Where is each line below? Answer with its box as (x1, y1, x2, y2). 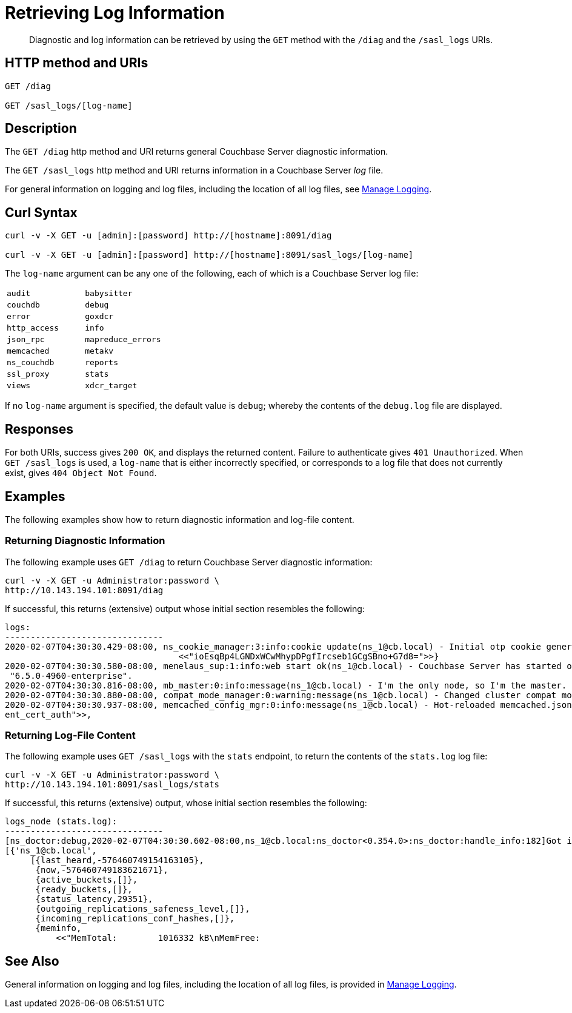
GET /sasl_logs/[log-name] (5, 100, 133, 110)
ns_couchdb (7, 358, 55, 368)
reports (85, 358, 119, 368)
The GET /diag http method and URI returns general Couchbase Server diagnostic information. (5, 146, 388, 157)
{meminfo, (35, 923, 82, 934)
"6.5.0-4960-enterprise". (10, 670, 133, 681)
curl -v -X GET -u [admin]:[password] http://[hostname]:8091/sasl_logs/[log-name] (5, 250, 414, 260)
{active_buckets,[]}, (35, 875, 138, 885)
